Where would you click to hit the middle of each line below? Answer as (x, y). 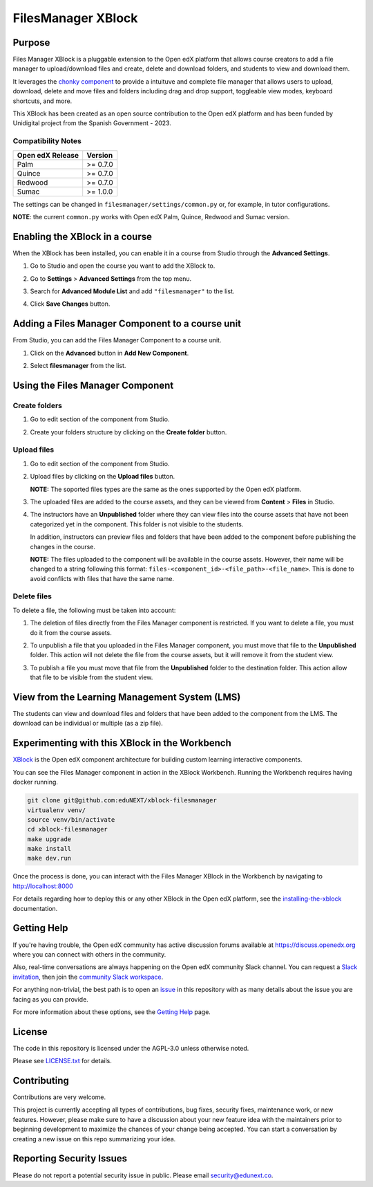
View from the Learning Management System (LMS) (127, 697)
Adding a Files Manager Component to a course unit (127, 324)
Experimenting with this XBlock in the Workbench (122, 743)
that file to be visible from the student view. (92, 677)
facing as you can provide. (51, 999)
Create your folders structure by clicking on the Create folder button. (128, 432)
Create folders (37, 405)
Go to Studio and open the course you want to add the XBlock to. (123, 266)
